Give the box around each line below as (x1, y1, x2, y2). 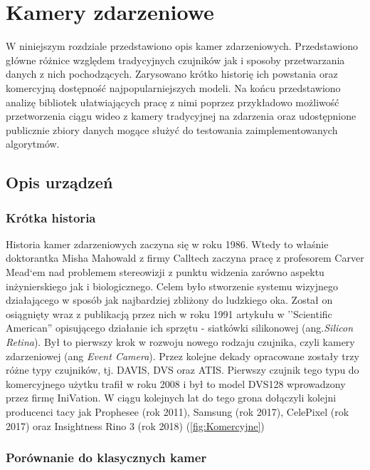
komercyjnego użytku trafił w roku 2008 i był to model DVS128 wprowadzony (6, 376, 346, 391)
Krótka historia (6, 208, 96, 226)
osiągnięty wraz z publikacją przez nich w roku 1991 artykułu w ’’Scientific (6, 306, 332, 321)
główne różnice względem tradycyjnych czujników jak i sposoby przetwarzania (6, 52, 345, 67)
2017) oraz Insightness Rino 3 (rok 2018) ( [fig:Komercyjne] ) (6, 418, 265, 433)
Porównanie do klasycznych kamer (6, 449, 207, 466)
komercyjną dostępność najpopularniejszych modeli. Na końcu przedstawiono (6, 80, 341, 95)
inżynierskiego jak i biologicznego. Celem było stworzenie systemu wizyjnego (6, 278, 339, 293)
